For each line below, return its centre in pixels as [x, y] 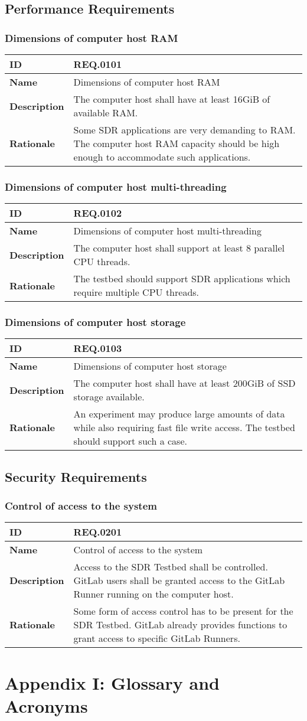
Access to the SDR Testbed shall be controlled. [171, 567]
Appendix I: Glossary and [112, 682]
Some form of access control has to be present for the [183, 611]
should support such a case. [130, 441]
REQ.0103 [98, 348]
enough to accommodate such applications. [162, 157]
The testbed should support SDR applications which [182, 279]
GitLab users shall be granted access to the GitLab [179, 580]
